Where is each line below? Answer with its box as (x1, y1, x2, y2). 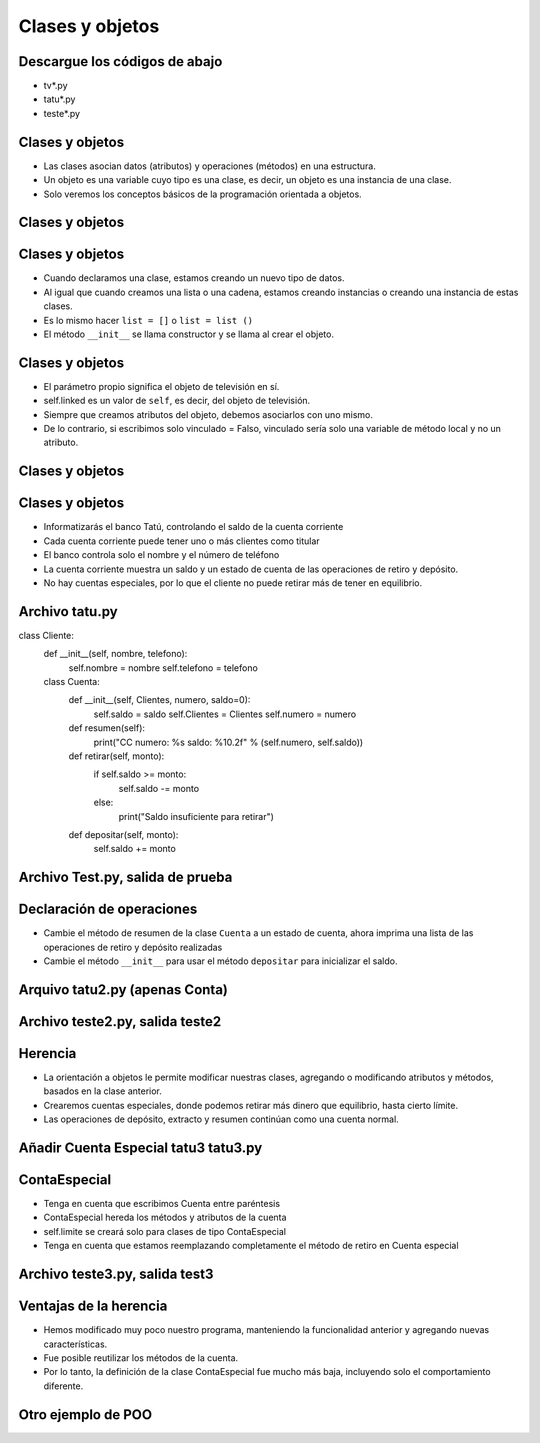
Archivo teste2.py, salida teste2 (18, 1013, 222, 1030)
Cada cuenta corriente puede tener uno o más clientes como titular (43, 535, 320, 547)
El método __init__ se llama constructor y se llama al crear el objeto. (43, 328, 335, 340)
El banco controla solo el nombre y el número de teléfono (43, 549, 280, 561)
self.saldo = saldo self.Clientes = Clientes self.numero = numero (93, 708, 357, 720)
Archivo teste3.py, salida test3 (18, 1266, 214, 1283)
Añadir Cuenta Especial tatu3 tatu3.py (18, 1139, 263, 1156)
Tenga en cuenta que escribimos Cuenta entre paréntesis (43, 1198, 280, 1210)
